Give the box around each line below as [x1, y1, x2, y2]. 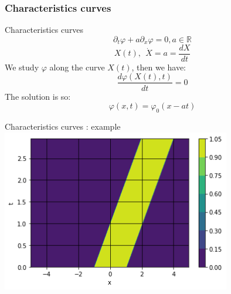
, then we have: [131, 60, 186, 73]
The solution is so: [5, 90, 71, 102]
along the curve [49, 60, 105, 73]
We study [5, 60, 39, 73]
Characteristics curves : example [5, 120, 121, 132]
